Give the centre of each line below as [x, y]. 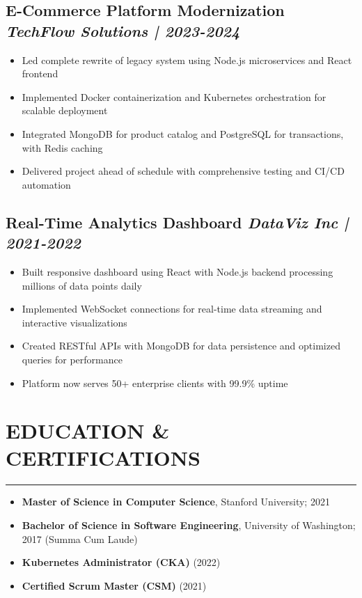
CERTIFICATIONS [103, 458]
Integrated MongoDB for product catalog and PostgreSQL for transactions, [183, 133]
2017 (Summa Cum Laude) [80, 538]
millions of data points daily [82, 285]
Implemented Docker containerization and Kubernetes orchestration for [174, 96]
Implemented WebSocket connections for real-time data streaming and [172, 309]
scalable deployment [65, 110]
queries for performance [72, 359]
